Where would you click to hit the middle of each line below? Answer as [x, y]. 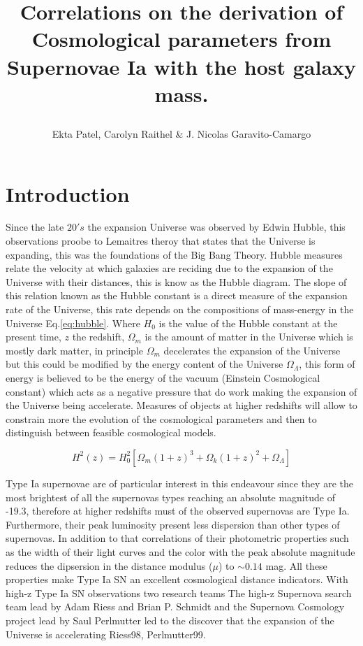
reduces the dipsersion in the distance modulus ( [109, 565]
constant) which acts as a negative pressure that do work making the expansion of [181, 391]
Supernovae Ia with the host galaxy [181, 66]
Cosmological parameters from [181, 39]
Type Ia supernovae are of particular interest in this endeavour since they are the [179, 483]
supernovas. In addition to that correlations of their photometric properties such [177, 538]
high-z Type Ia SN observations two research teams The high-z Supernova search [179, 593]
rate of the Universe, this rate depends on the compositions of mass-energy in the [180, 309]
